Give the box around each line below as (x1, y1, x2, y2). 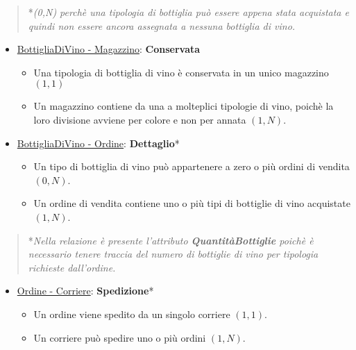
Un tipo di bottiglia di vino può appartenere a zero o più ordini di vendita (33, 159, 350, 174)
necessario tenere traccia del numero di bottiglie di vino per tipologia (28, 247, 319, 261)
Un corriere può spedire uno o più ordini (33, 330, 206, 344)
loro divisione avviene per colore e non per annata (33, 112, 246, 126)
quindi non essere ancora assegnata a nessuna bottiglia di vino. (28, 18, 296, 33)
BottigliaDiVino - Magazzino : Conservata (17, 42, 201, 56)
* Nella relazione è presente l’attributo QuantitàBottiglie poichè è (28, 233, 314, 247)
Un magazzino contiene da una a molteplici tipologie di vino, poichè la (33, 99, 334, 113)
